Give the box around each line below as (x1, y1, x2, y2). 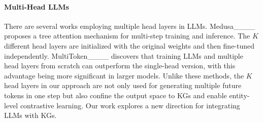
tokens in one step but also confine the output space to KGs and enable (4, 90, 227, 100)
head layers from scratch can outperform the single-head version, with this (4, 60, 236, 71)
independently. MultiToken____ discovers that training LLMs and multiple (4, 50, 243, 61)
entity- (229, 90, 250, 100)
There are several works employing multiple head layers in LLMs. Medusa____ (4, 20, 255, 31)
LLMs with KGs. (4, 110, 57, 120)
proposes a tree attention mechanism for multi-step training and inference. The (4, 30, 250, 41)
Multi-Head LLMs (4, 1, 69, 12)
